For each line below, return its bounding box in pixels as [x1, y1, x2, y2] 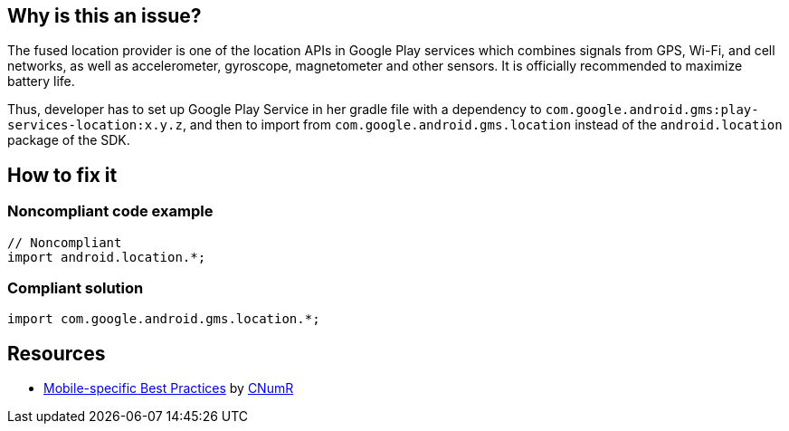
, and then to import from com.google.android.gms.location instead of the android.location [182, 117, 783, 133]
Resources [7, 341, 106, 365]
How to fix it [7, 163, 118, 187]
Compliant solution [7, 279, 144, 298]
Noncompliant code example [7, 202, 214, 221]
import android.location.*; [7, 249, 206, 264]
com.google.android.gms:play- [545, 102, 759, 118]
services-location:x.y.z [7, 118, 183, 133]
